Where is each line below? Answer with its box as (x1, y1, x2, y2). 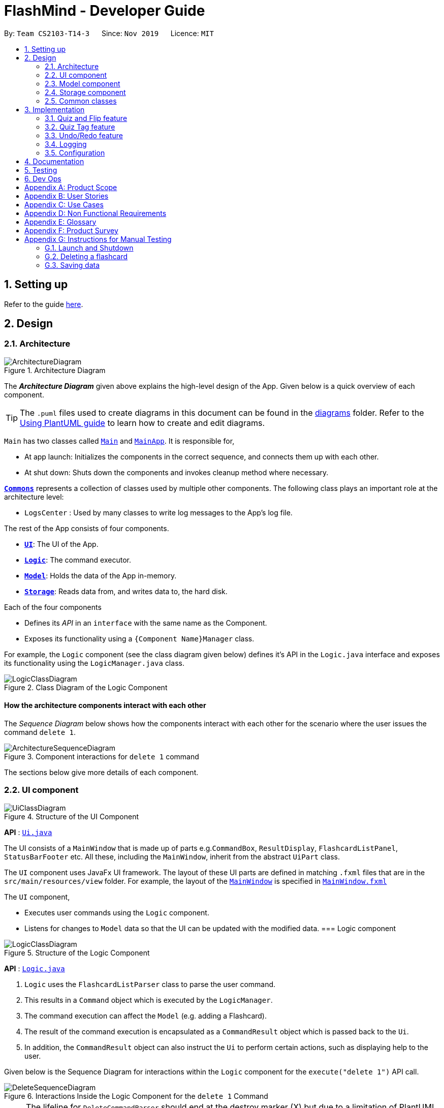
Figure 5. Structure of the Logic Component (4, 948, 150, 957)
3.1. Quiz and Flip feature (45, 113, 128, 122)
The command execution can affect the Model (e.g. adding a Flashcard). (24, 1011, 267, 1020)
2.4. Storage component (45, 87, 126, 97)
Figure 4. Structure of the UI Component (4, 812, 139, 821)
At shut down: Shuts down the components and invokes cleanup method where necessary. (24, 468, 329, 477)
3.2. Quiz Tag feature (45, 122, 115, 131)
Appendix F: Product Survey (24, 226, 118, 235)
